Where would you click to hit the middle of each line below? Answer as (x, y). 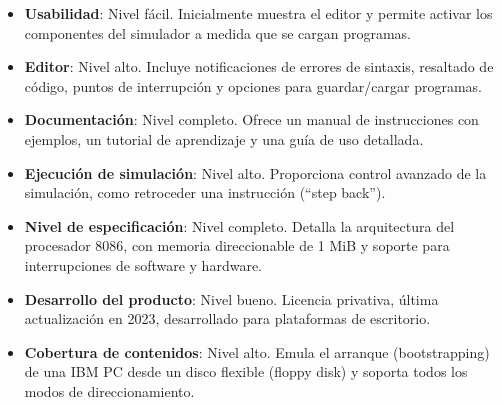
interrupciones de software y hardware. (143, 264)
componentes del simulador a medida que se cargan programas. (218, 32)
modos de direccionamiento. (109, 390)
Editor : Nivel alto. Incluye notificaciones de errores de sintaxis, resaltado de (259, 66)
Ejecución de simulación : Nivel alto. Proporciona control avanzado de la (255, 172)
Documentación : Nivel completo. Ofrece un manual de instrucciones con (251, 119)
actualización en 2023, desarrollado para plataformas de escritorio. (227, 318)
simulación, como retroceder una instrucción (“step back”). (205, 192)
